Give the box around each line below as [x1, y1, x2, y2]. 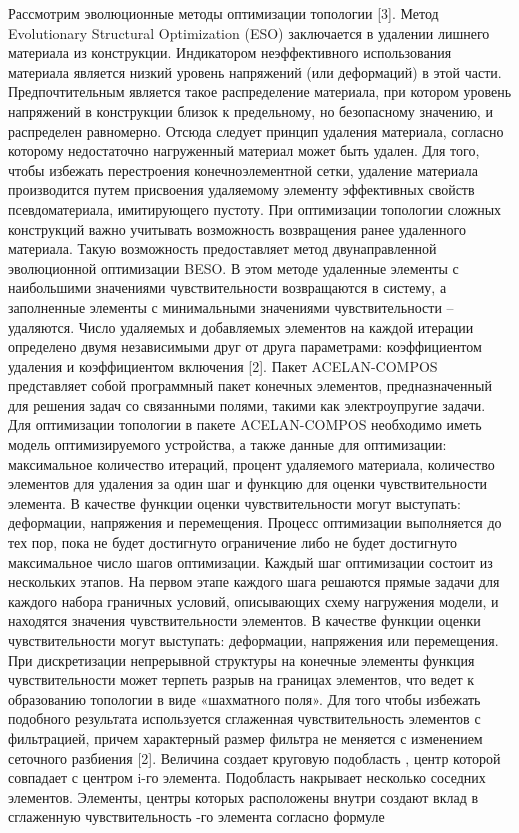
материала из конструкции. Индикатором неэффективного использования [8, 42, 452, 63]
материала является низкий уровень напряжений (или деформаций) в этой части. [8, 61, 502, 82]
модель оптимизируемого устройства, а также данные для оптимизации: [8, 434, 447, 455]
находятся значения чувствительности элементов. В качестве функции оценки [8, 610, 481, 631]
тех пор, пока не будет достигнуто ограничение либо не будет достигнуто [8, 532, 458, 553]
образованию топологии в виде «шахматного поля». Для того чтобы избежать [8, 688, 481, 709]
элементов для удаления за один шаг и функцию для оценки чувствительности [8, 473, 487, 494]
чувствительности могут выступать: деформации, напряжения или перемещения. [8, 630, 499, 650]
